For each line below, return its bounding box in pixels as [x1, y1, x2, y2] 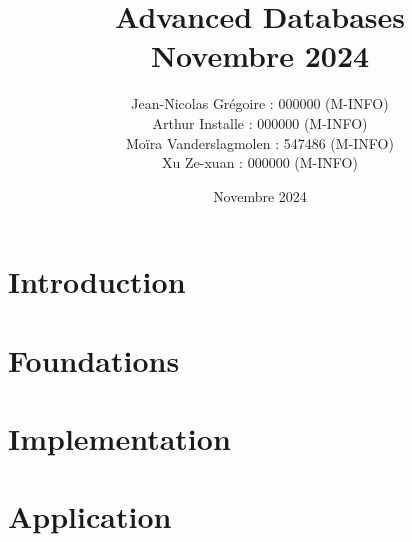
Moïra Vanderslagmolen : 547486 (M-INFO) [126, 132, 394, 153]
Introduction [8, 261, 186, 302]
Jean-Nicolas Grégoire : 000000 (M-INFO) [131, 93, 389, 114]
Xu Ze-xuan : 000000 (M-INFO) [162, 152, 358, 173]
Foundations [8, 339, 180, 380]
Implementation [8, 418, 231, 459]
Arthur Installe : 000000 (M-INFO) [152, 112, 368, 133]
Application [8, 496, 172, 537]
